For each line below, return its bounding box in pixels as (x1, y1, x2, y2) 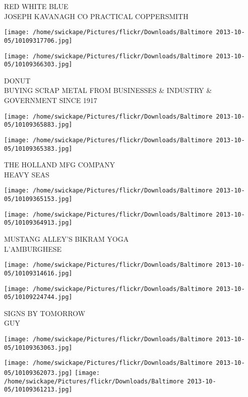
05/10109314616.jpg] (4, 269, 73, 277)
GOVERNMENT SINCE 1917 (4, 95, 97, 105)
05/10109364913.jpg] (4, 219, 73, 227)
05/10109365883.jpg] (4, 121, 73, 129)
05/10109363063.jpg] (4, 344, 73, 351)
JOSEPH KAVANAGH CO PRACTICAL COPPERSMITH (4, 11, 189, 21)
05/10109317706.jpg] (4, 37, 73, 44)
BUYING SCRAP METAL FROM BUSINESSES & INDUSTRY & (4, 85, 212, 95)
